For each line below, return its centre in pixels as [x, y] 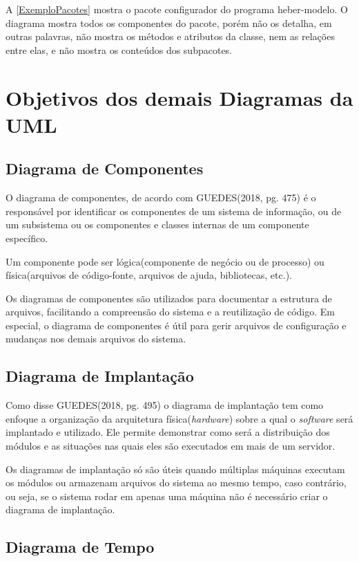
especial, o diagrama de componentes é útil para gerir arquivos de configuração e [176, 325]
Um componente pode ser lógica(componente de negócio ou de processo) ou [165, 261]
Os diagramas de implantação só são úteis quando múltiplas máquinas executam [175, 469]
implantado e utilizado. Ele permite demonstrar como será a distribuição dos [168, 432]
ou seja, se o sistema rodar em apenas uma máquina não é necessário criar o [167, 496]
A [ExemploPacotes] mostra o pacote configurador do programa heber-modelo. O [177, 9]
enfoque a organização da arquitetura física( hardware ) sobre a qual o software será [179, 418]
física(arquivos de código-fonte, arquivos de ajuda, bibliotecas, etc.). [149, 275]
